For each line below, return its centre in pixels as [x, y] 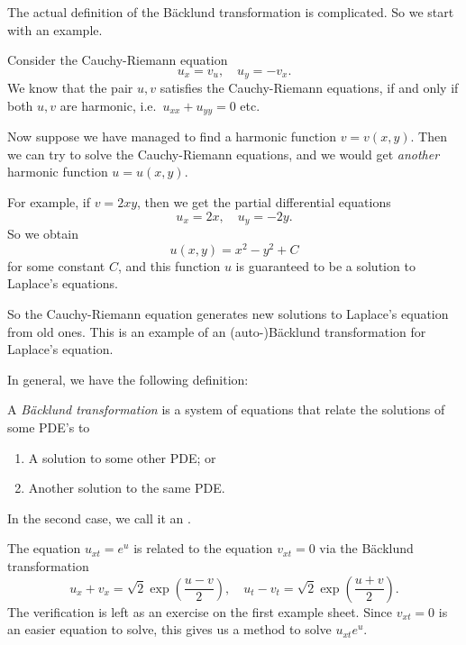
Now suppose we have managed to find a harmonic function [172, 136]
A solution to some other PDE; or [122, 457]
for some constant [56, 265]
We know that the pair [70, 88]
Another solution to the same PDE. [127, 488]
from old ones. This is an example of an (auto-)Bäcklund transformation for [217, 331]
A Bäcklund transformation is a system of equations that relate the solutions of [226, 409]
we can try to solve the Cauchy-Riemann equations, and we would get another [224, 154]
